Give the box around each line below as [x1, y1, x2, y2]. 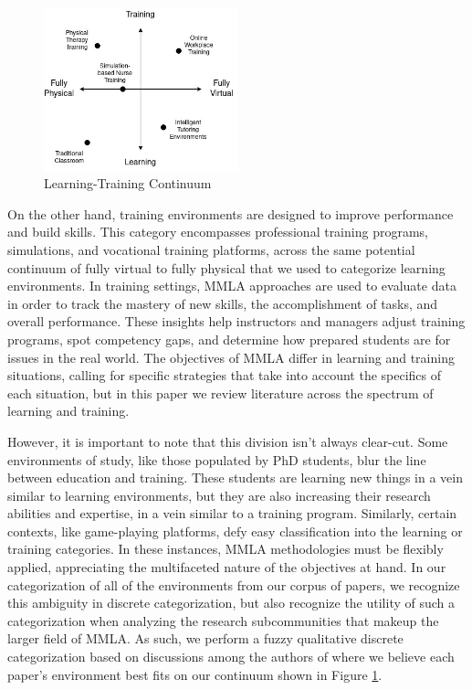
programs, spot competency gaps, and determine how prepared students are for [7, 329, 451, 348]
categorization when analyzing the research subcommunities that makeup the [7, 610, 439, 630]
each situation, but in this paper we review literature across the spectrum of [7, 383, 434, 402]
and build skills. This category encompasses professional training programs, [7, 222, 428, 241]
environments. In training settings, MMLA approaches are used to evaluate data [7, 276, 456, 295]
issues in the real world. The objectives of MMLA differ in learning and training [7, 347, 455, 366]
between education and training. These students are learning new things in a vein [7, 468, 463, 487]
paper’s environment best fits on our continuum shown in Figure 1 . [7, 664, 383, 684]
